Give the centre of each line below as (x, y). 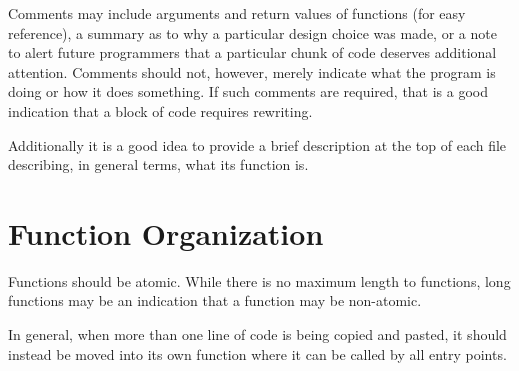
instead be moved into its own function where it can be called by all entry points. (257, 353)
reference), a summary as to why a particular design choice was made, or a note (252, 32)
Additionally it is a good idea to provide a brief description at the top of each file (257, 144)
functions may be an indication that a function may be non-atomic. (215, 300)
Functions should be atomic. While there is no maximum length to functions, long (259, 280)
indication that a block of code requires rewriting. (160, 110)
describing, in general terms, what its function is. (158, 164)
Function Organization (166, 232)
